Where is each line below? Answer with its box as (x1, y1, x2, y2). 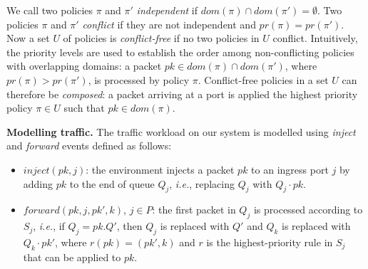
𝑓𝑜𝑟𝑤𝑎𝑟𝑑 (23, 206, 60, 216)
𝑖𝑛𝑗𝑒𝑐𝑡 (23, 165, 50, 176)
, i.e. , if (33, 218, 65, 233)
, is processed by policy (88, 72, 190, 87)
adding (23, 176, 53, 191)
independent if (136, 3, 198, 17)
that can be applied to (23, 249, 121, 264)
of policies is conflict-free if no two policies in (63, 31, 260, 46)
